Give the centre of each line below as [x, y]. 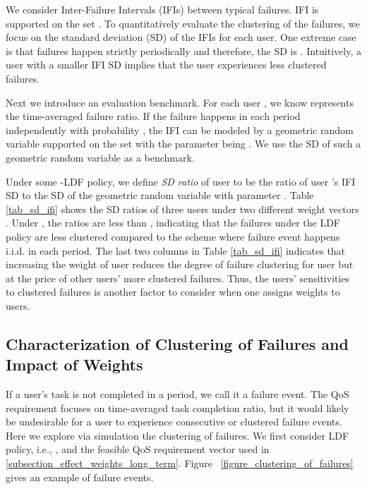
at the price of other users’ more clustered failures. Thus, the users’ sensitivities [178, 278]
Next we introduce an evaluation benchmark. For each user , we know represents [180, 102]
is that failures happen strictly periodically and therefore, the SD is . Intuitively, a [183, 50]
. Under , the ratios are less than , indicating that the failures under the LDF [173, 223]
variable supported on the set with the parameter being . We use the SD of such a [183, 144]
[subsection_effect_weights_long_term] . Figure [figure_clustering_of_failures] [180, 463]
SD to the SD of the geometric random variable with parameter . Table [160, 195]
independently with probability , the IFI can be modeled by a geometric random [180, 129]
